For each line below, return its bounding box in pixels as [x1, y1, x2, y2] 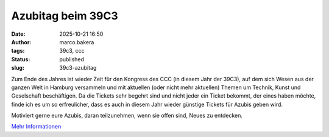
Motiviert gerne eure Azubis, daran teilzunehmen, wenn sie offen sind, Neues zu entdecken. [11, 112, 243, 119]
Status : [11, 55, 30, 63]
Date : [11, 30, 26, 38]
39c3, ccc [59, 47, 85, 55]
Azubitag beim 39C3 [11, 9, 118, 22]
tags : [11, 47, 25, 55]
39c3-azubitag [59, 64, 97, 72]
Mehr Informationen [11, 123, 62, 130]
